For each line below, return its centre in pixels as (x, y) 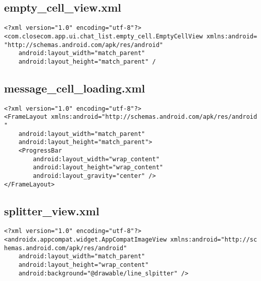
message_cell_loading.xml (75, 88)
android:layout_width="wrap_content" (96, 159)
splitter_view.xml (52, 210)
